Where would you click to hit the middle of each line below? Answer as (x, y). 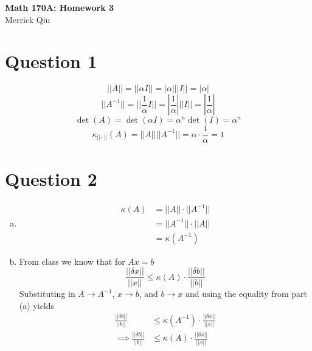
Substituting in (47, 294)
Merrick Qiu (28, 19)
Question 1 (51, 61)
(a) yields (37, 305)
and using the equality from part (246, 294)
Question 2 (51, 178)
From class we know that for (72, 261)
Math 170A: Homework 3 (60, 7)
